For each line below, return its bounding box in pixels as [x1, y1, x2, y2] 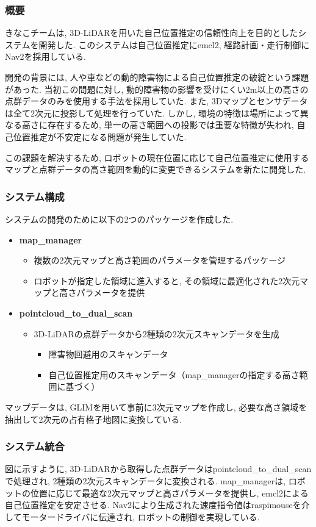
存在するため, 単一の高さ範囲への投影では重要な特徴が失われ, [47, 118, 294, 131]
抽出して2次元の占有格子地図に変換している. [5, 412, 182, 425]
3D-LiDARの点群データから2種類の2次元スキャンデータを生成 [34, 327, 279, 340]
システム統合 [5, 439, 65, 454]
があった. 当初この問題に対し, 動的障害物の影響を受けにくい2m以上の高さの [5, 82, 309, 95]
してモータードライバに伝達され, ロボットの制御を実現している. [5, 510, 260, 523]
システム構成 [5, 188, 65, 204]
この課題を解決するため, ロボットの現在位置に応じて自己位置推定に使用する [5, 151, 309, 163]
